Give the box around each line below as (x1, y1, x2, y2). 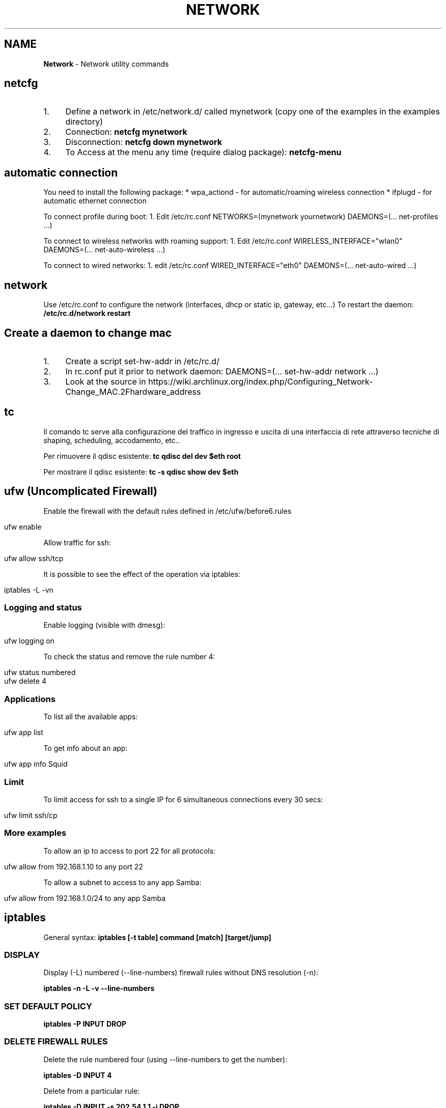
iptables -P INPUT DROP (43, 1019, 127, 1028)
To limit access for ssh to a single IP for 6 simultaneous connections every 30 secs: (43, 795, 323, 804)
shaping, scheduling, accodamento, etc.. (43, 435, 180, 445)
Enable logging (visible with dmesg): (43, 621, 165, 630)
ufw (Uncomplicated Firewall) (4, 485, 157, 498)
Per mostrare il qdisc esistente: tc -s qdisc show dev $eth (43, 467, 239, 476)
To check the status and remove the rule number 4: (43, 652, 215, 661)
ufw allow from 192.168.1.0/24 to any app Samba (4, 893, 166, 902)
